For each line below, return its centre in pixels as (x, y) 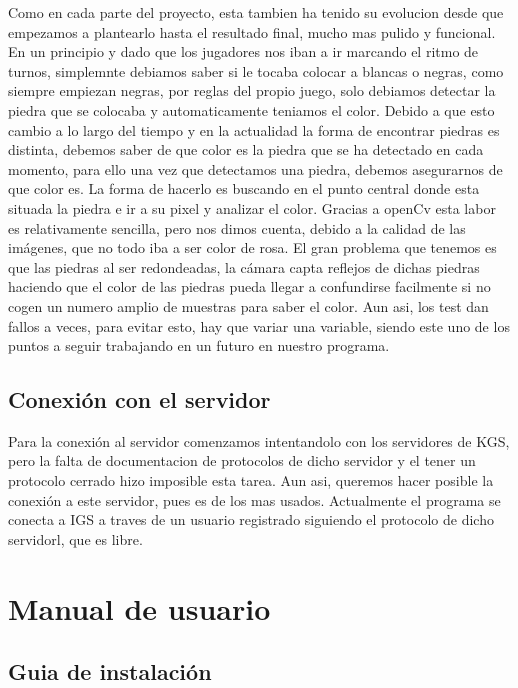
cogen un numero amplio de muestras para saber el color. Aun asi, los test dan (248, 305)
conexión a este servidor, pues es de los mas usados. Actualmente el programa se (254, 499)
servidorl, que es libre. (75, 538)
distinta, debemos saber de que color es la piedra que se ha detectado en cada (246, 149)
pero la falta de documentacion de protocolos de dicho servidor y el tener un (242, 460)
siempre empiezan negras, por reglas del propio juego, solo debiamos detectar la (252, 90)
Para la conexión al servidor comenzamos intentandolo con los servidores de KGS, (259, 440)
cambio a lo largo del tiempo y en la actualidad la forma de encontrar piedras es (254, 129)
